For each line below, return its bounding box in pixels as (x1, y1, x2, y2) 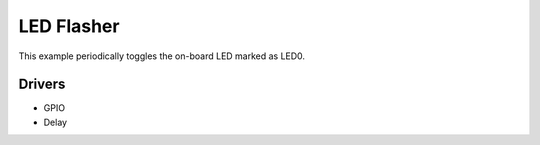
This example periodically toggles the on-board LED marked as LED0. (18, 50, 305, 62)
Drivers (18, 76, 66, 93)
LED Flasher (18, 15, 120, 37)
